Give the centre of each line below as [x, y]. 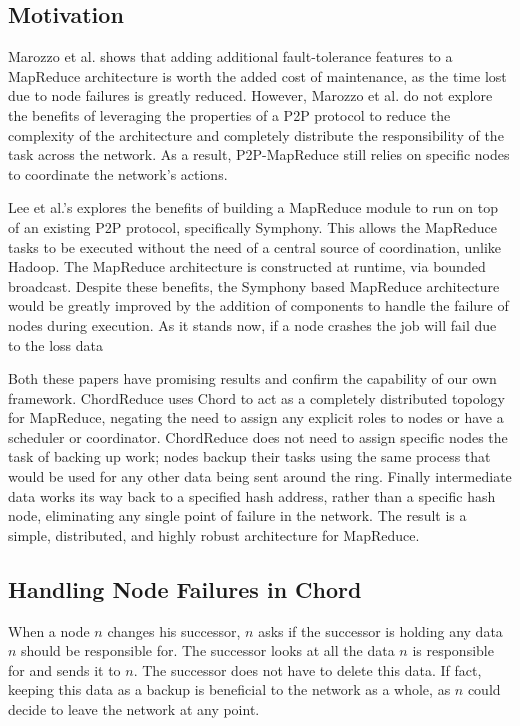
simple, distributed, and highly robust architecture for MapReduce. [214, 534]
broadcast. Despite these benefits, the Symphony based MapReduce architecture [254, 285]
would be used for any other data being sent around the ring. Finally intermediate [260, 476]
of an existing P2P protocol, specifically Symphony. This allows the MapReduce [253, 226]
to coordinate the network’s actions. [118, 173]
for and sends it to [64, 669]
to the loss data [56, 344]
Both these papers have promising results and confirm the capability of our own [252, 378]
